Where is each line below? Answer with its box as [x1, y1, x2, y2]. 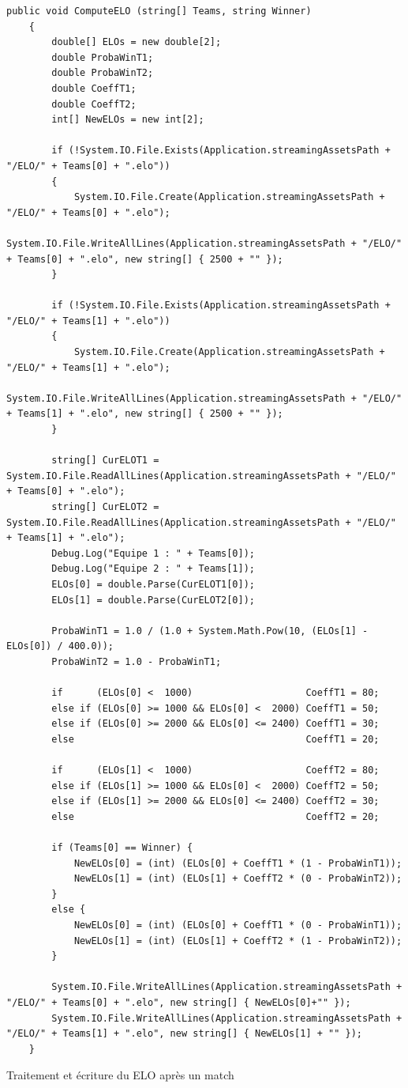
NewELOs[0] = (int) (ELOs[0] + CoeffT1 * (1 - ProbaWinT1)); [73, 857, 402, 869]
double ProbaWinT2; [51, 67, 154, 79]
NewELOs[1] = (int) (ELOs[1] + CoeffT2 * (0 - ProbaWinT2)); [73, 873, 402, 885]
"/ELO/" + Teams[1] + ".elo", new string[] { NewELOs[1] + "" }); [6, 1028, 363, 1040]
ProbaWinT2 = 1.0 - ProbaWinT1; [51, 655, 222, 667]
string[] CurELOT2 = [51, 501, 159, 512]
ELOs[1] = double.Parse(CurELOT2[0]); [51, 594, 255, 606]
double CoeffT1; [51, 82, 137, 94]
